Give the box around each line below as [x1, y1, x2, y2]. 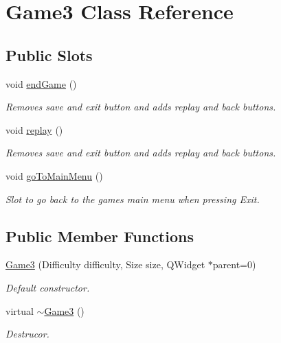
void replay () [5, 122, 63, 137]
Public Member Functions [5, 225, 194, 246]
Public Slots [5, 44, 93, 65]
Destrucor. [5, 327, 49, 341]
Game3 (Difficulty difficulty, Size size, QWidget [5, 257, 205, 272]
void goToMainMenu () [5, 168, 103, 182]
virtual [5, 303, 34, 318]
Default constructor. [5, 280, 90, 294]
